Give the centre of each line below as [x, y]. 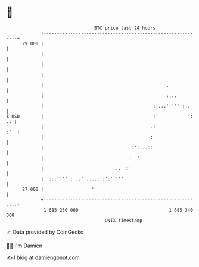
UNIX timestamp [124, 220]
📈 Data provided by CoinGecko [45, 232]
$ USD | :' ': [100, 116]
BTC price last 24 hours [125, 28]
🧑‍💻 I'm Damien [24, 246]
